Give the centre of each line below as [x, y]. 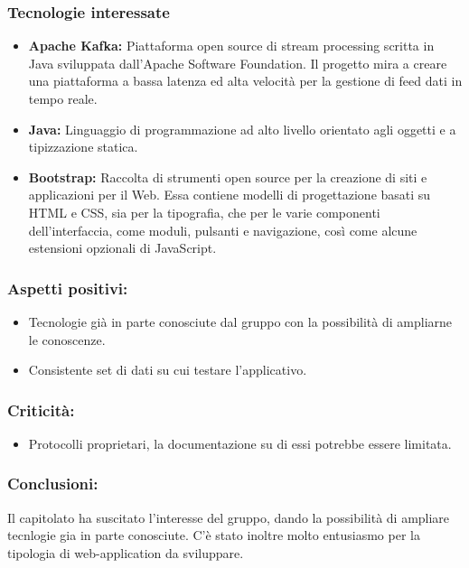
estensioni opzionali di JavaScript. [122, 248]
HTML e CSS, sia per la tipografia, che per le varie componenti [204, 212]
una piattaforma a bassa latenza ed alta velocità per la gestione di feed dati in [245, 81]
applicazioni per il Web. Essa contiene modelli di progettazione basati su [230, 195]
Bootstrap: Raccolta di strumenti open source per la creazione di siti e [228, 177]
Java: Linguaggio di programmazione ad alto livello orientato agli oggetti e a [242, 129]
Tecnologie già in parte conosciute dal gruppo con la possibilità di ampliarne [240, 321]
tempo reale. [63, 98]
